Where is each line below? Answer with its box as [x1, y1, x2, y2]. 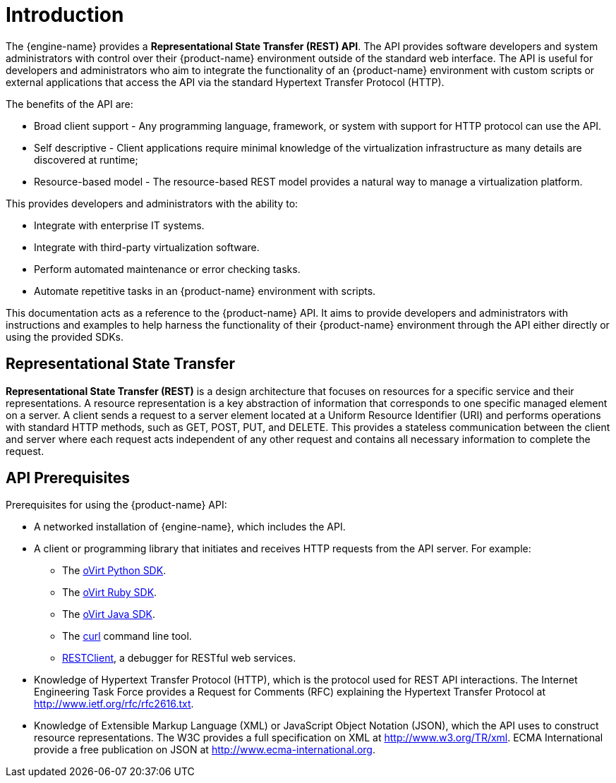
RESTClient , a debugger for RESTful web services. [62, 652, 296, 664]
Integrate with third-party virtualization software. [34, 241, 260, 253]
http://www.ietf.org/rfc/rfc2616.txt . [34, 698, 194, 710]
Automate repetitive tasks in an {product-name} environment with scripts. [34, 284, 376, 297]
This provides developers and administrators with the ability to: [6, 197, 298, 210]
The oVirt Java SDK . [62, 608, 155, 621]
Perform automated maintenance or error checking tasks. [34, 262, 301, 275]
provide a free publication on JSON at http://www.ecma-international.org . [34, 743, 375, 756]
